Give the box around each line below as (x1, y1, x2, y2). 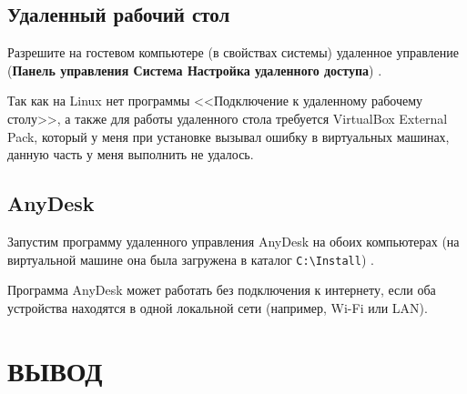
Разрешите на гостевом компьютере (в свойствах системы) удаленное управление (7, 43, 460, 62)
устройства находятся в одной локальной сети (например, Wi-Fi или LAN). (7, 298, 428, 317)
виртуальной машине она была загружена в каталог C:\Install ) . (7, 249, 374, 268)
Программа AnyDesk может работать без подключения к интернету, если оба (7, 280, 436, 299)
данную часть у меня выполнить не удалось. (7, 145, 254, 164)
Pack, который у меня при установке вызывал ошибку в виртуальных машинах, (7, 126, 450, 146)
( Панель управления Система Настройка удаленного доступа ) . (7, 60, 382, 79)
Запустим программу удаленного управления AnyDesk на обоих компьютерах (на (7, 231, 460, 250)
